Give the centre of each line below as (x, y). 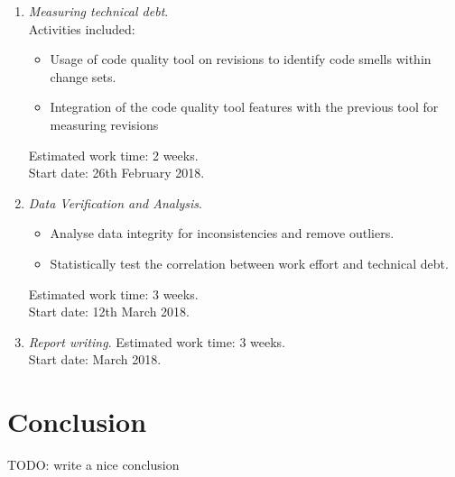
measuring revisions (104, 124)
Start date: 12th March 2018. (109, 312)
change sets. (83, 76)
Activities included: (82, 28)
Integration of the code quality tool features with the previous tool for (244, 107)
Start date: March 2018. (95, 359)
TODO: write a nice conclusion (93, 465)
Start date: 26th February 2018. (116, 173)
